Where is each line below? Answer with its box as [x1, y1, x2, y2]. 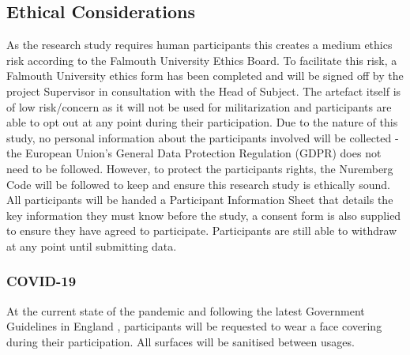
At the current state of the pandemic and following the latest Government [6, 302, 365, 319]
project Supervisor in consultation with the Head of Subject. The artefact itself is [6, 82, 401, 99]
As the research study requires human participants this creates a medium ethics [6, 36, 393, 53]
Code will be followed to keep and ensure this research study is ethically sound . [6, 176, 390, 192]
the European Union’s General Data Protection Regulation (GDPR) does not [6, 145, 382, 161]
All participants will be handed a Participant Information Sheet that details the [6, 191, 393, 208]
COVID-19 [6, 271, 77, 291]
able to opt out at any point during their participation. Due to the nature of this [6, 114, 398, 130]
